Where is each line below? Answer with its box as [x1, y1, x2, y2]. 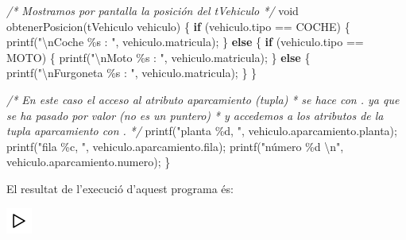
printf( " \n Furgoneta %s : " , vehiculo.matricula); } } [6, 64, 257, 81]
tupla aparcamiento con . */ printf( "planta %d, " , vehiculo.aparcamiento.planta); [6, 122, 397, 139]
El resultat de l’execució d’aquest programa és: [6, 180, 234, 196]
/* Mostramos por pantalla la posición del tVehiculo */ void [6, 2, 299, 18]
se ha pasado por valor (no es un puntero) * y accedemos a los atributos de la [6, 106, 384, 123]
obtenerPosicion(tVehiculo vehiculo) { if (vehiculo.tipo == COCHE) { [6, 17, 350, 34]
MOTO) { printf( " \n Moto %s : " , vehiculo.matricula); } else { [6, 48, 311, 65]
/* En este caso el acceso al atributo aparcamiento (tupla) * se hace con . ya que [6, 91, 400, 107]
